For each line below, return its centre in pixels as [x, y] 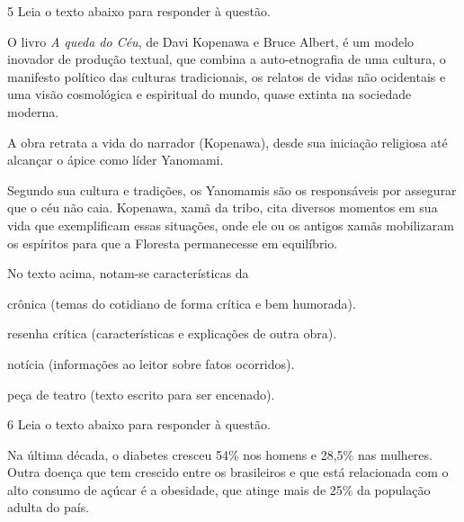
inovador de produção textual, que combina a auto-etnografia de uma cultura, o [227, 59]
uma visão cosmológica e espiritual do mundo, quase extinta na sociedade [210, 94]
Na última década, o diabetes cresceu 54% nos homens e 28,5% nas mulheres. [220, 454]
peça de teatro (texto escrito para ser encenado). [141, 394]
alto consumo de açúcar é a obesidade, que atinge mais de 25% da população [219, 489]
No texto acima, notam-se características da [128, 273]
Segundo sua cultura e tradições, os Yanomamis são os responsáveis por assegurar [232, 189]
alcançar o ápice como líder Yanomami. [116, 160]
